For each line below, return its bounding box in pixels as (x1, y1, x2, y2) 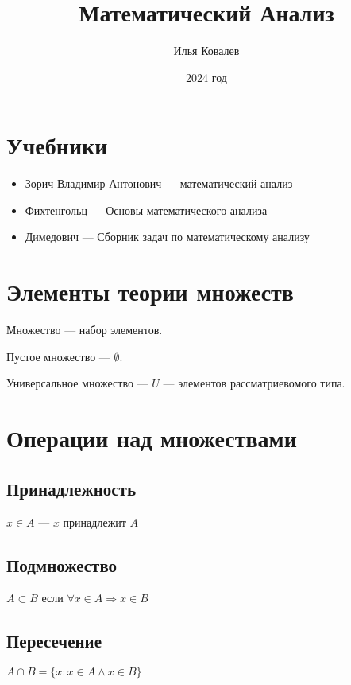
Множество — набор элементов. (6, 321, 163, 338)
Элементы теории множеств (6, 275, 294, 308)
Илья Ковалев (173, 42, 240, 59)
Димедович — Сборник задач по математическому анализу (25, 228, 310, 245)
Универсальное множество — (6, 375, 148, 391)
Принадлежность (6, 476, 137, 500)
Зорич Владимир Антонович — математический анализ (25, 175, 293, 192)
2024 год (186, 68, 227, 85)
